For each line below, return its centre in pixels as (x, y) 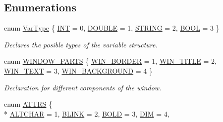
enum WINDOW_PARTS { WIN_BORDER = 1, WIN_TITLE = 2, (110, 61)
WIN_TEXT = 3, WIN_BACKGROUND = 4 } (78, 70)
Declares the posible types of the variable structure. (81, 44)
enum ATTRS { (28, 104)
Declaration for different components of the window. (83, 87)
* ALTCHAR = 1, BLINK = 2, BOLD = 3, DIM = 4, (87, 113)
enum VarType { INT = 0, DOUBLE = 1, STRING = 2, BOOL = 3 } (112, 28)
